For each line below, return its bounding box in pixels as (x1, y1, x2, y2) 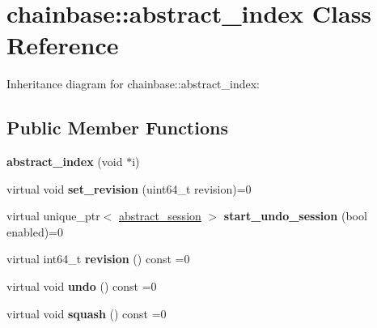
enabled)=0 (6, 223, 64, 240)
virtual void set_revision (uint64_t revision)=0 (6, 180, 252, 197)
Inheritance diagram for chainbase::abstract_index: (6, 75, 261, 92)
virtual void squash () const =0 (6, 305, 167, 322)
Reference (6, 28, 119, 62)
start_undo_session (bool (223, 207, 367, 224)
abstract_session (118, 207, 201, 224)
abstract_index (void (6, 153, 123, 170)
